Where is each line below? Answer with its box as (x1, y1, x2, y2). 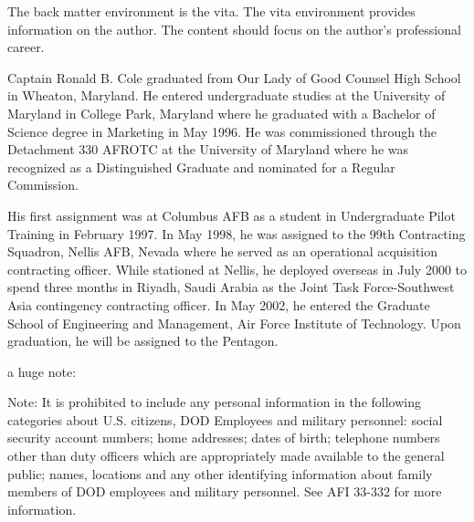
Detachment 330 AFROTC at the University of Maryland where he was (7, 140, 409, 159)
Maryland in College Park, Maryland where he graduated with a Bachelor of (7, 103, 436, 122)
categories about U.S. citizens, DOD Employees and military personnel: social (7, 410, 443, 429)
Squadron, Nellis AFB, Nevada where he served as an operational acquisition (7, 242, 438, 261)
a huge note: (7, 361, 77, 381)
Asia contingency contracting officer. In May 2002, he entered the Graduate (7, 295, 430, 314)
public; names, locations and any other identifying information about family (7, 464, 433, 483)
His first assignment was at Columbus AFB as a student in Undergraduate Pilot (7, 205, 456, 224)
